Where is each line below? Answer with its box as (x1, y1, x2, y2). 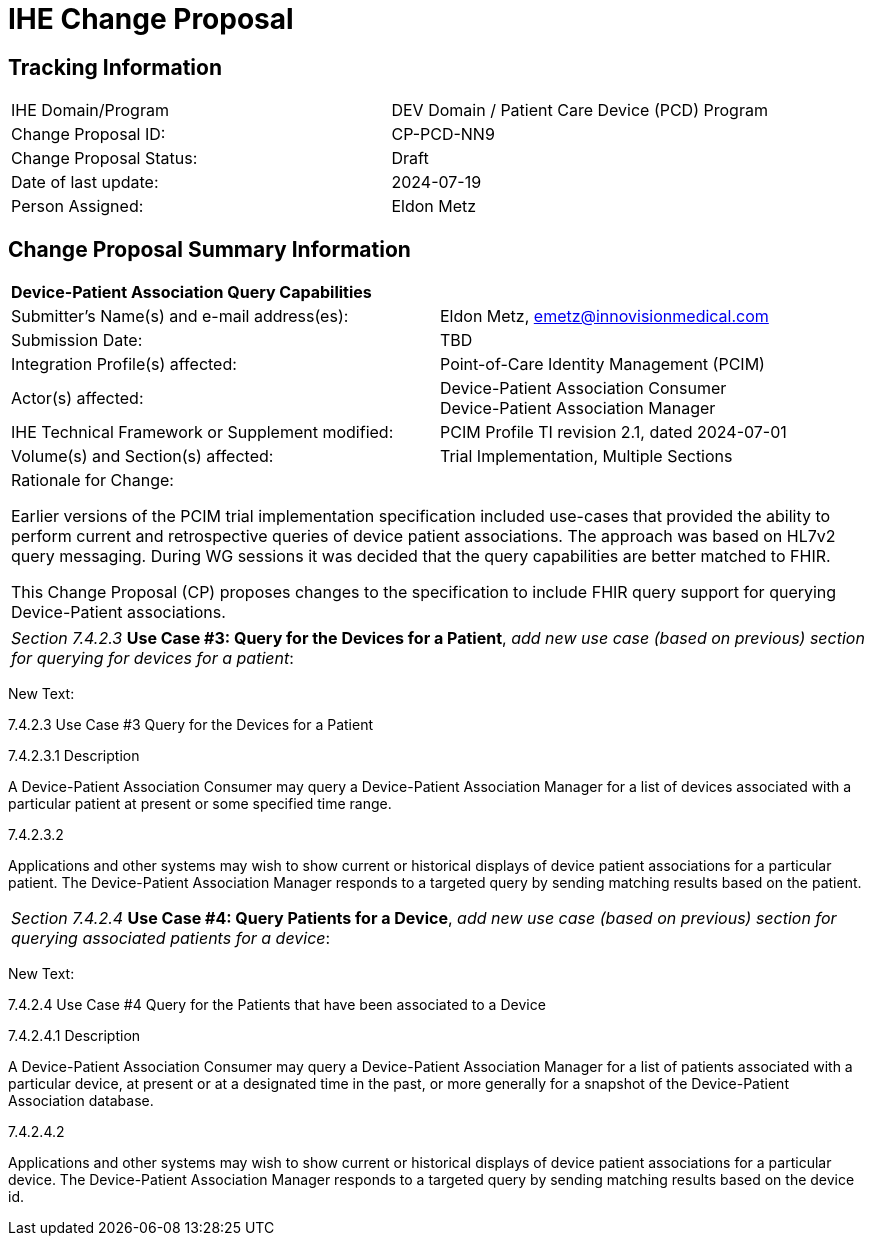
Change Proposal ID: (11, 124, 166, 145)
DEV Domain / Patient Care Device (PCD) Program (391, 100, 768, 121)
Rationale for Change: (11, 470, 174, 491)
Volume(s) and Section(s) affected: (11, 446, 274, 467)
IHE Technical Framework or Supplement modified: (11, 422, 394, 443)
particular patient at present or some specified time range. (8, 795, 392, 813)
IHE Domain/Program (11, 100, 169, 121)
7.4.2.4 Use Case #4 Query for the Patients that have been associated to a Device (8, 996, 546, 1014)
